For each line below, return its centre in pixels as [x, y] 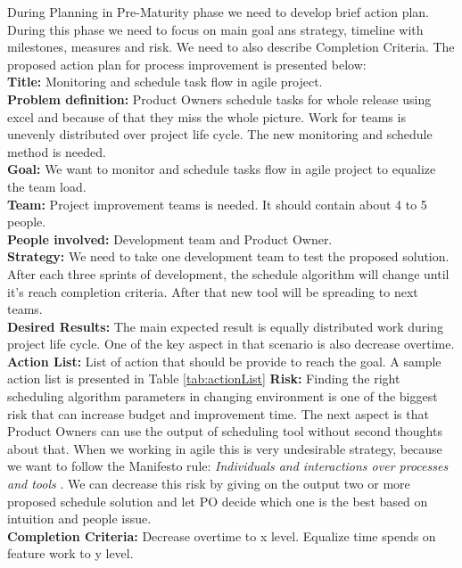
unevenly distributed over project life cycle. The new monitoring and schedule [220, 134]
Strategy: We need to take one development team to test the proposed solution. [228, 256]
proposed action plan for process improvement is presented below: [187, 64]
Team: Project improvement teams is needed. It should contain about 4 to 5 [217, 204]
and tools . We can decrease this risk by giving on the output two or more [209, 484]
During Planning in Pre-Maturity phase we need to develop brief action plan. [218, 12]
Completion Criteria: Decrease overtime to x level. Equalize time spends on [222, 535]
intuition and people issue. [79, 519]
